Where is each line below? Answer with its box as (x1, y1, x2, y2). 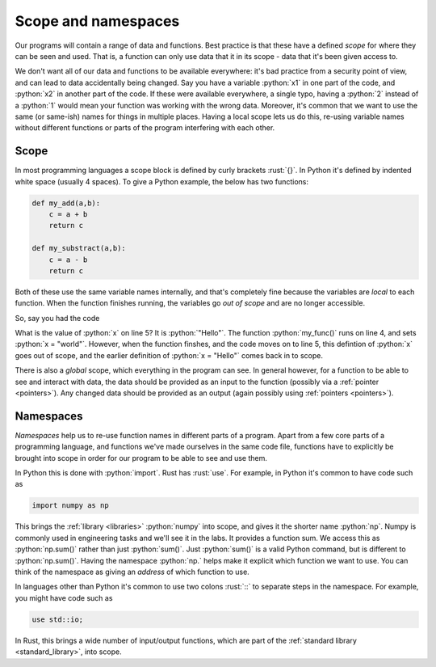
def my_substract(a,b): (31, 243, 127, 253)
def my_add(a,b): (31, 198, 101, 208)
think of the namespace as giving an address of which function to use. (15, 567, 249, 577)
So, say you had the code (15, 313, 100, 323)
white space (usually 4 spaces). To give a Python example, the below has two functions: (15, 176, 308, 186)
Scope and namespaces (15, 12, 180, 30)
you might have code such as (15, 593, 113, 602)
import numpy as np (31, 501, 109, 510)
